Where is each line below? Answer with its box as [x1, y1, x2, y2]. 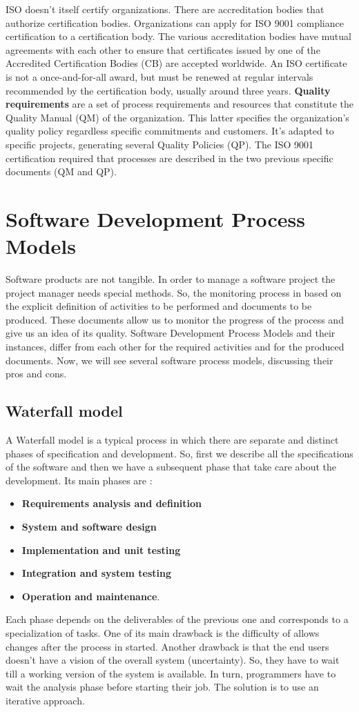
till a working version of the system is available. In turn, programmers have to [6, 666, 336, 680]
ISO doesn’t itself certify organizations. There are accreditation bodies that [6, 2, 324, 16]
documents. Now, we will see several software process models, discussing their [6, 353, 333, 367]
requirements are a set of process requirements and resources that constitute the [6, 97, 354, 111]
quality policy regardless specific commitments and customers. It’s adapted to [6, 123, 334, 138]
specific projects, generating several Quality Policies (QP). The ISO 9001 [6, 137, 314, 151]
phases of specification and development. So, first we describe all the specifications [6, 446, 353, 460]
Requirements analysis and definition [21, 496, 202, 511]
